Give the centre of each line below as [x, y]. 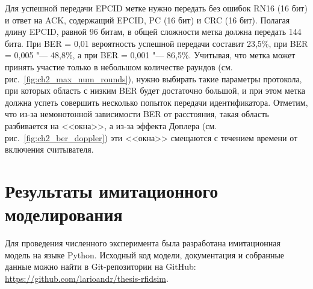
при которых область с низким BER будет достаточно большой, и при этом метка [155, 90]
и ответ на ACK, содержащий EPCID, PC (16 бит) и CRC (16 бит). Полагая [147, 20]
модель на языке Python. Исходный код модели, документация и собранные [145, 254]
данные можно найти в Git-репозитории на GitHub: [101, 266]
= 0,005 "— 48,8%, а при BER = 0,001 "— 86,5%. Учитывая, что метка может [150, 55]
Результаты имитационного [112, 190]
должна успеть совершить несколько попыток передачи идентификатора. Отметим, [156, 102]
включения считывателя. [49, 149]
